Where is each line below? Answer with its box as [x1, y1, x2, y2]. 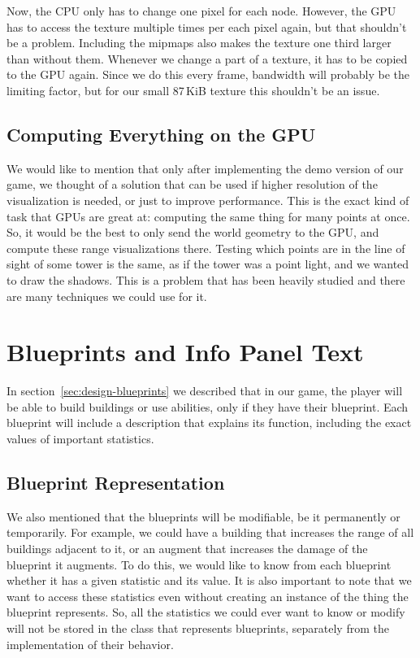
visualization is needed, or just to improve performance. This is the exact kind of [6, 191, 409, 208]
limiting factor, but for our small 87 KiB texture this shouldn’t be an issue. [6, 81, 380, 98]
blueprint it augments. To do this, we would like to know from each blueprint [6, 556, 392, 573]
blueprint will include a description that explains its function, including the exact [6, 414, 412, 431]
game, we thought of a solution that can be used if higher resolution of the [6, 176, 378, 193]
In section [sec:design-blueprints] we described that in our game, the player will [6, 382, 403, 399]
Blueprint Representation [6, 470, 225, 495]
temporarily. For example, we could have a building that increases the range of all [6, 524, 414, 541]
